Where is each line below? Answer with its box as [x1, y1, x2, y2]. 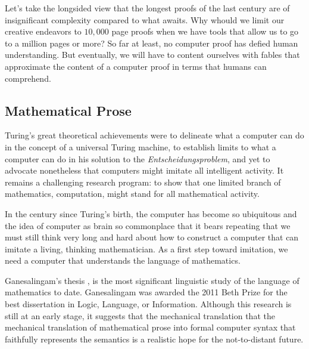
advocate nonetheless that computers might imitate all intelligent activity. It [5, 164, 284, 177]
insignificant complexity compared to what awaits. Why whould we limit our [5, 13, 285, 26]
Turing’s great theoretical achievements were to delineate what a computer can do [5, 129, 304, 141]
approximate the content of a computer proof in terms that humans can [5, 60, 267, 72]
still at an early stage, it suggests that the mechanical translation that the [5, 309, 275, 322]
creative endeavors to [5, 25, 82, 38]
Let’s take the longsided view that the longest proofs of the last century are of [5, 2, 290, 14]
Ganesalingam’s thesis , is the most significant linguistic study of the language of [5, 274, 299, 286]
